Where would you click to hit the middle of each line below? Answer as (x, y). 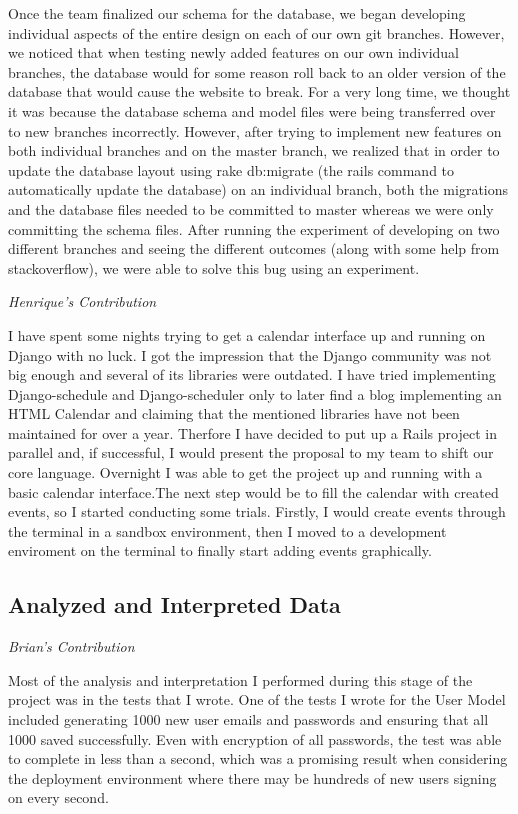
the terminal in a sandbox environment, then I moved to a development (227, 530)
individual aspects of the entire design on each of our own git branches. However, (256, 32)
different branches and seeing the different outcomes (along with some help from (254, 248)
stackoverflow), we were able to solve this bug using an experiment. (214, 267)
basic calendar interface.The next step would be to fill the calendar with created (253, 491)
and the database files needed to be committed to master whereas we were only (251, 208)
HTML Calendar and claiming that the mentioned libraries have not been (234, 413)
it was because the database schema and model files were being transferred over (252, 110)
